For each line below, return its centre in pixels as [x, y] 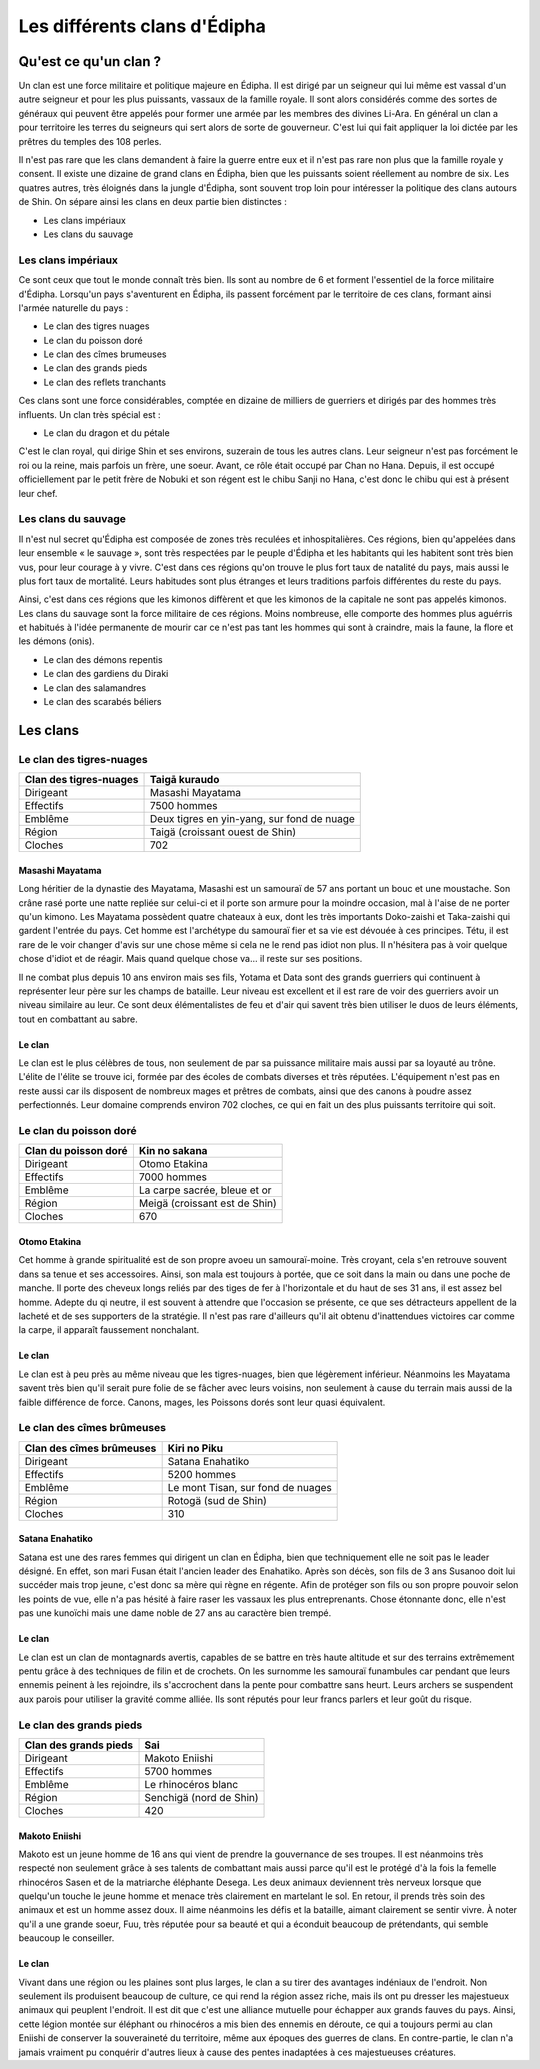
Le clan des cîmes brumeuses [105, 354]
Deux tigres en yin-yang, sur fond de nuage [252, 819]
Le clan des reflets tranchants [105, 382]
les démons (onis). [56, 641]
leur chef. [38, 493]
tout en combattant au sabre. [78, 1019]
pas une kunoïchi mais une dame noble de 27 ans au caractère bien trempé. [175, 1613]
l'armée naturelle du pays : [73, 307]
